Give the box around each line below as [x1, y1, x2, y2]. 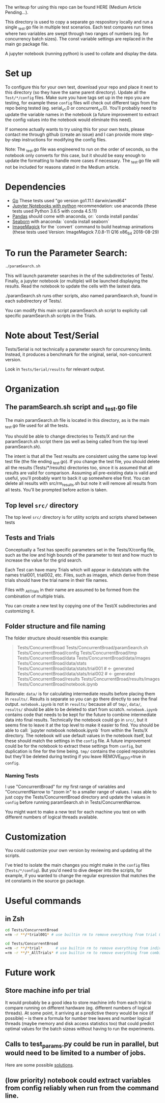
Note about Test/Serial [5, 330, 99, 341]
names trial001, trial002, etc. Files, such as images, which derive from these [5, 572, 159, 578]
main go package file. [5, 41, 49, 47]
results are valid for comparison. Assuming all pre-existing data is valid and [5, 470, 157, 476]
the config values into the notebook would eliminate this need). [5, 117, 133, 123]
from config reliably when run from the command [5, 1084, 159, 1092]
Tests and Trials [5, 534, 55, 542]
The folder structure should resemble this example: [5, 635, 109, 641]
